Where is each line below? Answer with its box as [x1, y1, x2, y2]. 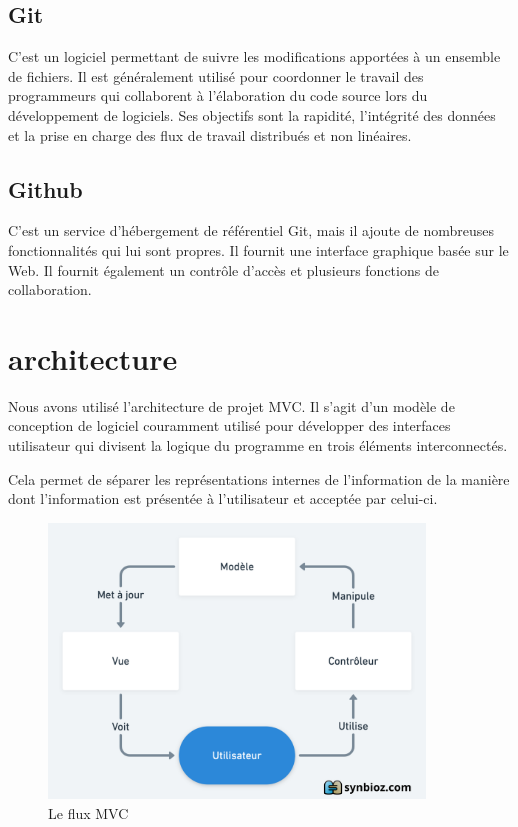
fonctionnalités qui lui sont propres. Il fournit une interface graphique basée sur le [8, 239, 509, 260]
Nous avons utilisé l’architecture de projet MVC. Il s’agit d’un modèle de [8, 395, 455, 416]
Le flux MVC [48, 802, 129, 823]
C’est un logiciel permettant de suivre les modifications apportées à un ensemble [8, 46, 501, 67]
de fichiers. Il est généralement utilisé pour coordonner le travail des [8, 65, 424, 86]
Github [8, 173, 83, 204]
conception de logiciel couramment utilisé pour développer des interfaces [8, 415, 451, 436]
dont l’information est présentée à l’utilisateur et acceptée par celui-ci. [8, 488, 438, 509]
